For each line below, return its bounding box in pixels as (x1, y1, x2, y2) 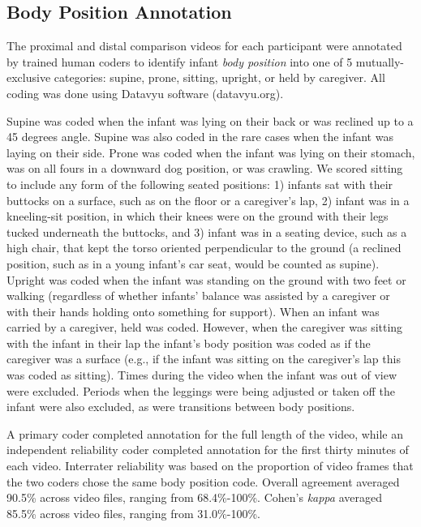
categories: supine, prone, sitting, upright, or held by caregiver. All (54, 69, 385, 86)
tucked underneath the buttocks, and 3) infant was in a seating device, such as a (6, 223, 407, 240)
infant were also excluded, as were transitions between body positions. (6, 398, 355, 415)
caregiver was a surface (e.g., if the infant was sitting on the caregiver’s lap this (6, 350, 401, 367)
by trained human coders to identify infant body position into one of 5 (6, 53, 353, 70)
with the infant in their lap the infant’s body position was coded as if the (6, 334, 371, 351)
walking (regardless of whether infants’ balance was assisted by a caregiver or (6, 287, 390, 304)
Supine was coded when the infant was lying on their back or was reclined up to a (6, 112, 414, 129)
